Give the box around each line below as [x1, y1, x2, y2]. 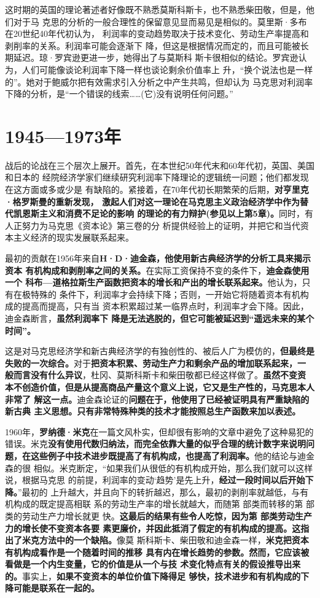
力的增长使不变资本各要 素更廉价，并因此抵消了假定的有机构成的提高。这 [5, 521, 301, 534]
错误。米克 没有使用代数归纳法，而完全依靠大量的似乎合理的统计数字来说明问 [5, 437, 314, 450]
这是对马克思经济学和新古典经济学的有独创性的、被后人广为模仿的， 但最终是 [5, 344, 314, 357]
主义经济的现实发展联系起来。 [13, 231, 134, 244]
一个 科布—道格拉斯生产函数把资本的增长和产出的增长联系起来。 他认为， [5, 276, 302, 289]
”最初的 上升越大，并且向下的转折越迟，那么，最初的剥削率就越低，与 [18, 485, 300, 498]
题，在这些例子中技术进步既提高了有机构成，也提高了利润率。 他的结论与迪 [5, 449, 306, 462]
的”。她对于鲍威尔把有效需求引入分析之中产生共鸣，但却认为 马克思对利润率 [5, 75, 313, 88]
